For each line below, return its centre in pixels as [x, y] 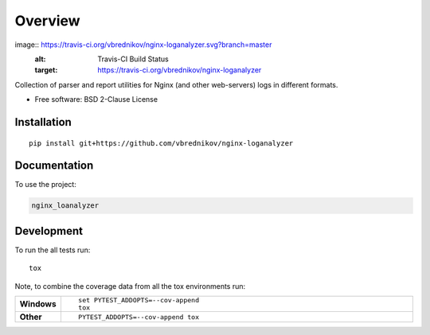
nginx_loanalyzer [65, 206]
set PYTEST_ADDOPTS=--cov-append [139, 300]
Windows [38, 304]
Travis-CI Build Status [133, 59]
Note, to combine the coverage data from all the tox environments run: [130, 286]
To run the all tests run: [53, 250]
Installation [43, 122]
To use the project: [46, 185]
